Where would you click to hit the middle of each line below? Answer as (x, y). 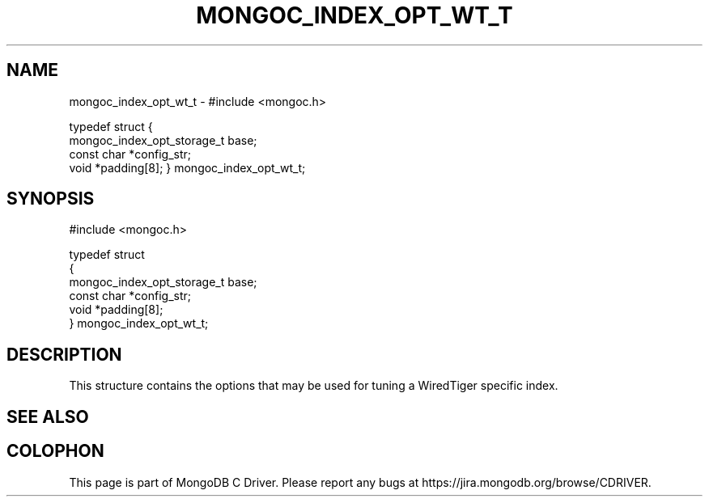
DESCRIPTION (64, 354)
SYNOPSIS (51, 199)
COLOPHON (55, 451)
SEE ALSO (48, 416)
